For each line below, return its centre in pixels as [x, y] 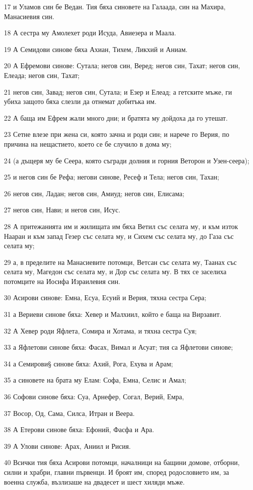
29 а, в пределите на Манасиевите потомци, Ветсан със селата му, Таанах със [120, 262]
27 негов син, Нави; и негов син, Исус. [62, 210]
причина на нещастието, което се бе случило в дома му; [88, 143]
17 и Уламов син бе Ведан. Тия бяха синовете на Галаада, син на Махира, [115, 6]
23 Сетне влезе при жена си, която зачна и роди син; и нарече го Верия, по [117, 134]
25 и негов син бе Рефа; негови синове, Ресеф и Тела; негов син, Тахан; [112, 177]
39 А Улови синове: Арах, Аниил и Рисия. [67, 446]
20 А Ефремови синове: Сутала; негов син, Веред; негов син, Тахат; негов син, [122, 65]
